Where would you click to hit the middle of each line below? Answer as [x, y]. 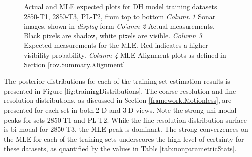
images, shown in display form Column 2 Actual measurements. [119, 26]
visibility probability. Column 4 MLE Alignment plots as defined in [125, 54]
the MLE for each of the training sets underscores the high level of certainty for [124, 139]
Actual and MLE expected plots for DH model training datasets [120, 6]
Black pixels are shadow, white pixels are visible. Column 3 [113, 35]
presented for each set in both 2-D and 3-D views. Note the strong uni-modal [120, 110]
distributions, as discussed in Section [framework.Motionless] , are [134, 100]
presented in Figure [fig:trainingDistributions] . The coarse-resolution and [113, 90]
